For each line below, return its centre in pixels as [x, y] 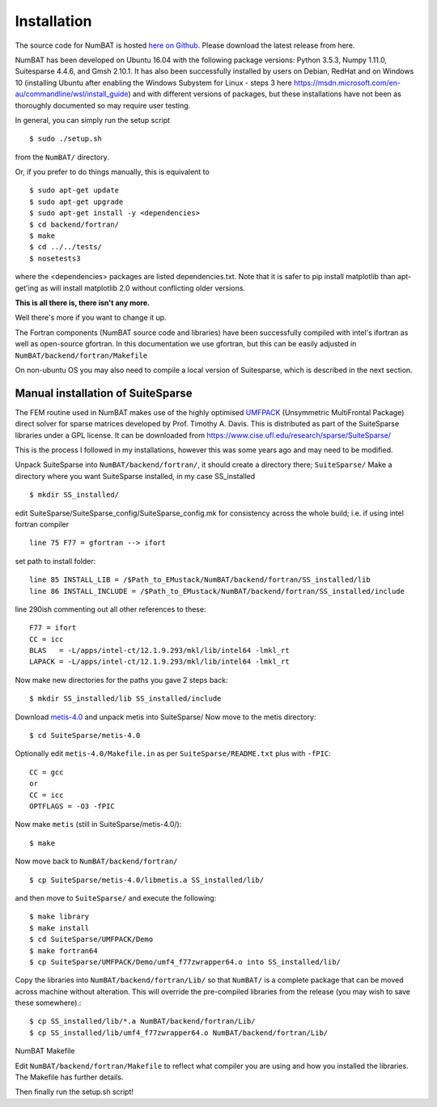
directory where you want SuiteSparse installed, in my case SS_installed [135, 476]
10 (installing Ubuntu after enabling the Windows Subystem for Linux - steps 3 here [154, 83]
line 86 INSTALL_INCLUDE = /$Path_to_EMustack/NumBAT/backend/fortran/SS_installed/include [217, 591]
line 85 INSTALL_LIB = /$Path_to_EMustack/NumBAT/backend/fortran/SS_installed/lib [200, 580]
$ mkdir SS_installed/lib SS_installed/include [125, 699]
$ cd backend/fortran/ [74, 224]
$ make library [59, 917]
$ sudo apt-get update [74, 191]
